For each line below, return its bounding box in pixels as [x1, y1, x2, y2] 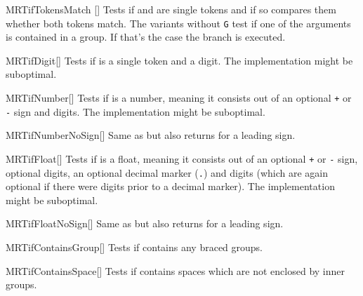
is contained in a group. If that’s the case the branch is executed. [6, 29, 286, 44]
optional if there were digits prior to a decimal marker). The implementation [6, 179, 335, 194]
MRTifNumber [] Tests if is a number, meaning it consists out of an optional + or [6, 90, 352, 105]
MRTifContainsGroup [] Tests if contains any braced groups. [6, 240, 263, 255]
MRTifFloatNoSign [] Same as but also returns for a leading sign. [6, 216, 284, 231]
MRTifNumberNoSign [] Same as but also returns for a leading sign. [6, 128, 296, 142]
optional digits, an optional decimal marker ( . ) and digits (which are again [6, 165, 328, 180]
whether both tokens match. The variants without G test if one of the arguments [6, 15, 351, 30]
